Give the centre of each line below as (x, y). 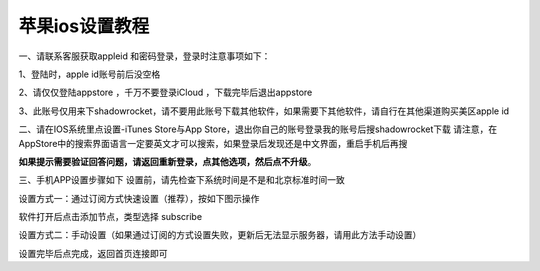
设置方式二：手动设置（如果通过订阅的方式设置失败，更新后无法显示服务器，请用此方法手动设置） (220, 235)
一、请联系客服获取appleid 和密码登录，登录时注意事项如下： (144, 56)
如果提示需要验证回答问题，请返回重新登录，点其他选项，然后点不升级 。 (167, 161)
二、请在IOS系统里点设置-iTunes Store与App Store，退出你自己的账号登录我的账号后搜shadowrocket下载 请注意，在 (258, 129)
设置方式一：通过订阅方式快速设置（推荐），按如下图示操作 (139, 198)
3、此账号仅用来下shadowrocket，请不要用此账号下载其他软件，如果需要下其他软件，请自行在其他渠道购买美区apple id (264, 111)
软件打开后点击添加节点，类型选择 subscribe (110, 217)
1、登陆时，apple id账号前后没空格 (89, 74)
